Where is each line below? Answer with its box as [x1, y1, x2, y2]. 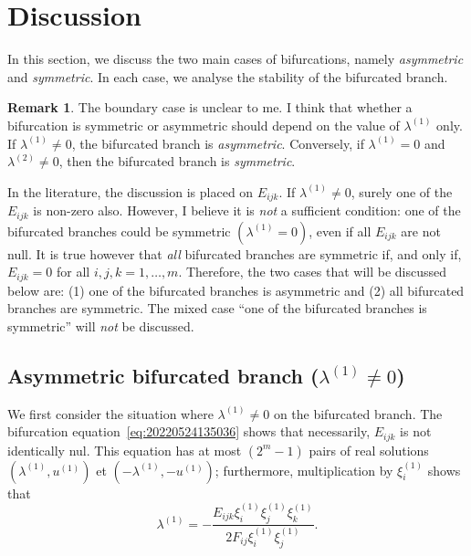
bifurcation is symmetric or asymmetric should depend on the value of [7, 115, 400, 134]
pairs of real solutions [309, 440, 429, 459]
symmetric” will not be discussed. [7, 316, 194, 335]
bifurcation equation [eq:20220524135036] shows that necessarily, [7, 422, 371, 441]
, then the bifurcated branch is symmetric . [58, 152, 296, 171]
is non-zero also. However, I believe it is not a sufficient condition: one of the [33, 201, 461, 220]
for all [56, 262, 90, 281]
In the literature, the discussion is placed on [7, 182, 254, 201]
